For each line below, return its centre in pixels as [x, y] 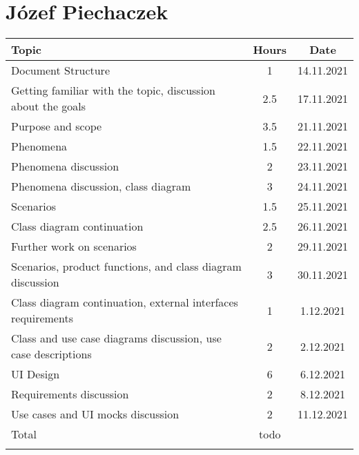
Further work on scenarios [74, 246]
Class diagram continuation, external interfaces [125, 302]
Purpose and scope [57, 126]
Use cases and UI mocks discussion [95, 414]
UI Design [36, 374]
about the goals [49, 106]
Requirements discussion [70, 394]
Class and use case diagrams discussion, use [116, 338]
